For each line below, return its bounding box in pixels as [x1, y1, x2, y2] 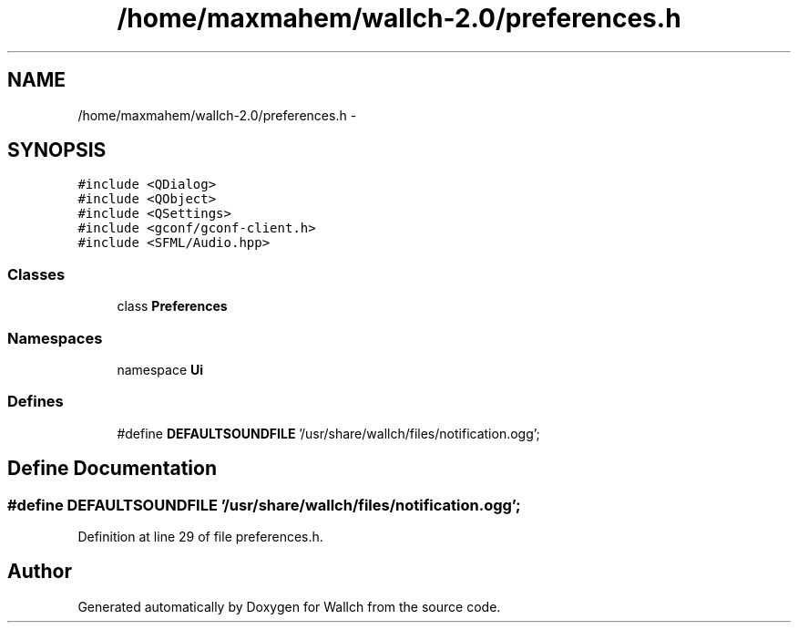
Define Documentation [7, 457, 217, 480]
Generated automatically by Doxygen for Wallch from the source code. [77, 598, 501, 615]
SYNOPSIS [7, 139, 107, 162]
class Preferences [117, 298, 228, 315]
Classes [7, 264, 66, 284]
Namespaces [7, 328, 103, 347]
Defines [7, 392, 64, 411]
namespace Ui [117, 361, 204, 377]
